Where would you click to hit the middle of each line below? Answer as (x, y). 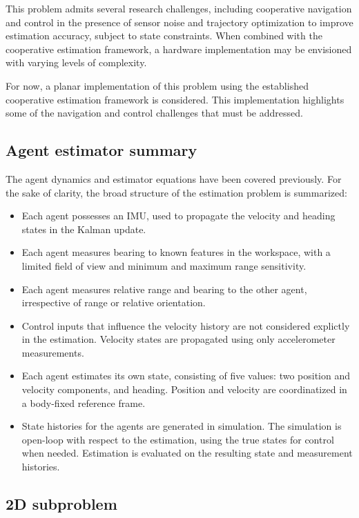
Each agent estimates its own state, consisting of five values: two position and (186, 376)
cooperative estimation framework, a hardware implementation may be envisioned (179, 49)
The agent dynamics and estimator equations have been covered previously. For (174, 178)
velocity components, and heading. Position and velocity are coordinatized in (184, 389)
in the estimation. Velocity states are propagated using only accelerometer (178, 339)
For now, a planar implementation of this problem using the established (157, 85)
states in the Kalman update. (84, 229)
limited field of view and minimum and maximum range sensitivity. (164, 265)
